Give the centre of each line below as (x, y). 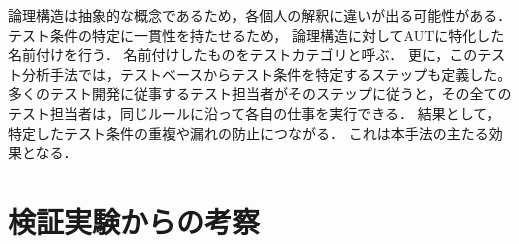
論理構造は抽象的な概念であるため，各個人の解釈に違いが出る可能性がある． (260, 15)
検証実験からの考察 (134, 220)
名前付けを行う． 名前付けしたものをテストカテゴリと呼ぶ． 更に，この (243, 54)
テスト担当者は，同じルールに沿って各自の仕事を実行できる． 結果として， (254, 112)
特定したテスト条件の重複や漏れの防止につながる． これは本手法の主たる (248, 132)
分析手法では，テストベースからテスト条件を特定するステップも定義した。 (266, 73)
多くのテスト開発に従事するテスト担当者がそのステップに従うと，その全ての (260, 93)
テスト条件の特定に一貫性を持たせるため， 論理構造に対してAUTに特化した (256, 34)
